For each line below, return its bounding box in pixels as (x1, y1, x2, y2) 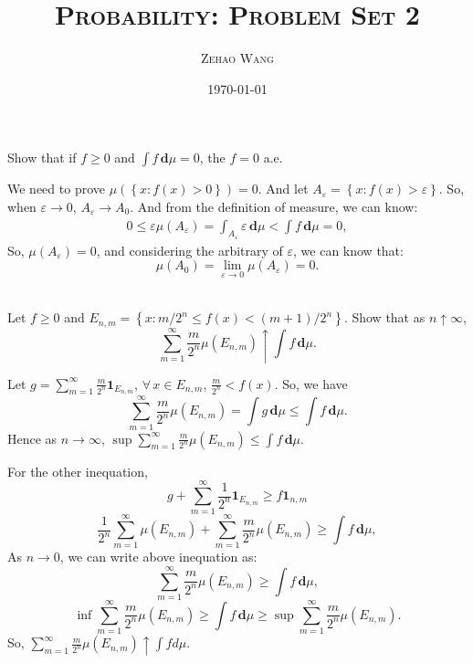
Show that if (7, 148, 77, 167)
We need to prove (7, 179, 105, 198)
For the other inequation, (7, 461, 148, 480)
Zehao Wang (201, 48, 274, 68)
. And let (258, 179, 309, 198)
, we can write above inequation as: (59, 547, 258, 566)
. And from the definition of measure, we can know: (130, 196, 418, 216)
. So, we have (274, 374, 348, 393)
